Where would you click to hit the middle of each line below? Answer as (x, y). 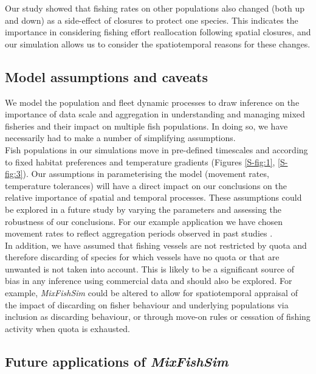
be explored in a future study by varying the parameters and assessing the (143, 209)
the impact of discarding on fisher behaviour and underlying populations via (147, 304)
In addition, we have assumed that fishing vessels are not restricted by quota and (156, 245)
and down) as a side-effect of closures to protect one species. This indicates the (152, 20)
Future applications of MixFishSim (117, 361)
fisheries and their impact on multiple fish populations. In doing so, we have (146, 126)
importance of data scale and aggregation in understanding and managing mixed (155, 114)
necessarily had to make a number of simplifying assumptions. (120, 138)
